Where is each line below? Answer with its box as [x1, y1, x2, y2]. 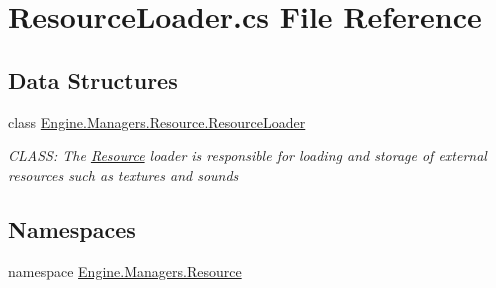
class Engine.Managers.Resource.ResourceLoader [8, 111, 306, 132]
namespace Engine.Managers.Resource [8, 260, 242, 281]
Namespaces [8, 213, 136, 244]
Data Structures [8, 64, 178, 95]
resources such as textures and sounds [8, 164, 239, 185]
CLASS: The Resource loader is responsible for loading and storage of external [8, 145, 487, 166]
